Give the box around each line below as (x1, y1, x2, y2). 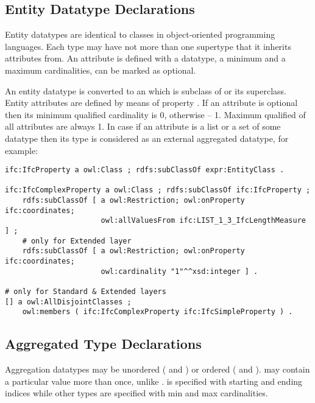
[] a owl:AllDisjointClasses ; (5, 297, 132, 306)
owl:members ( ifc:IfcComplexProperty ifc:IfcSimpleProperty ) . (22, 307, 293, 317)
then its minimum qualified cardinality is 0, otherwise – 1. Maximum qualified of (5, 108, 306, 121)
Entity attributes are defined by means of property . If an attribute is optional (5, 96, 298, 109)
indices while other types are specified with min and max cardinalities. (5, 387, 268, 399)
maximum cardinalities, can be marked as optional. (5, 63, 196, 76)
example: (5, 144, 38, 156)
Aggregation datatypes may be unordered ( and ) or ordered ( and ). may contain (5, 363, 310, 376)
